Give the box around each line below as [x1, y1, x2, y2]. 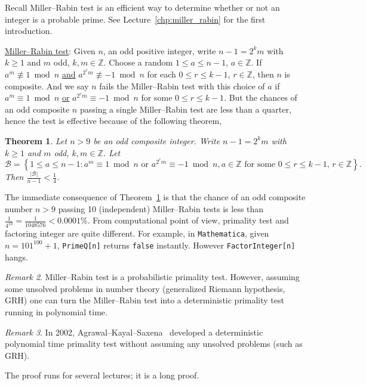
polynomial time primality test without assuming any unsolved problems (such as [5, 337, 303, 350]
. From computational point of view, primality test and [87, 214, 289, 226]
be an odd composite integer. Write [93, 134, 220, 147]
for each [147, 67, 176, 80]
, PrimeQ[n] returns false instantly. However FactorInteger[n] [57, 238, 296, 251]
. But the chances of [224, 91, 297, 104]
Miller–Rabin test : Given [5, 44, 96, 57]
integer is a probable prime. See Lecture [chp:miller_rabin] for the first [5, 13, 266, 25]
